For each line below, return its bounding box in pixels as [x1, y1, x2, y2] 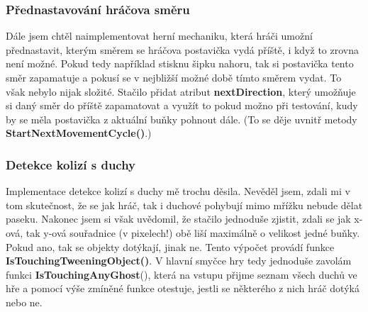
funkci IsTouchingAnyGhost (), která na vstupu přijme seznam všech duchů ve [6, 267, 357, 282]
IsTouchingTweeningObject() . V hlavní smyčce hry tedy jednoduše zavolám [6, 253, 352, 268]
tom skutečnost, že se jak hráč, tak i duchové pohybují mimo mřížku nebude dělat [6, 197, 363, 212]
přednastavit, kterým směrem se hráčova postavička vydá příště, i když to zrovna [6, 42, 359, 57]
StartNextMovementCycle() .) [6, 126, 152, 140]
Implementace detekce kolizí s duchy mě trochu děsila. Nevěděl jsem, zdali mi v [6, 184, 350, 199]
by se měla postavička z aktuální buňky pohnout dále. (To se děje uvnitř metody [6, 111, 357, 126]
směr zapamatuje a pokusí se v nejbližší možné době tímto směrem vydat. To [6, 70, 342, 84]
